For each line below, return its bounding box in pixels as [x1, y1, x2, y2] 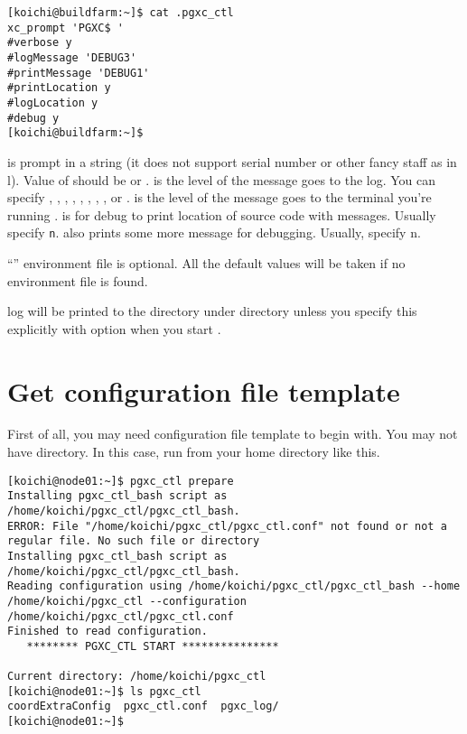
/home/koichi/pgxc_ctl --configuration [7, 594, 247, 608]
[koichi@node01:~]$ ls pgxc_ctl [7, 684, 201, 698]
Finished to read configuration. [7, 625, 208, 638]
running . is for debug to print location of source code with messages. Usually [7, 205, 436, 224]
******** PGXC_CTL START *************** [26, 639, 279, 653]
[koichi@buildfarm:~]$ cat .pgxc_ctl [7, 6, 234, 19]
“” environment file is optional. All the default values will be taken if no [7, 253, 406, 272]
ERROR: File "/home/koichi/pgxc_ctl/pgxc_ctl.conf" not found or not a [7, 519, 447, 533]
